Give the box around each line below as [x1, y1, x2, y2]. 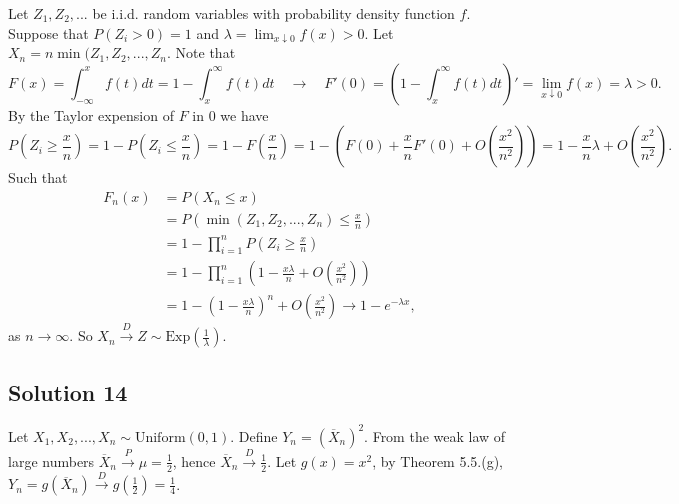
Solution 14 [8, 376, 128, 407]
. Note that [167, 42, 236, 63]
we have [220, 104, 269, 125]
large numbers [8, 450, 95, 471]
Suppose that [8, 22, 89, 43]
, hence [172, 450, 216, 471]
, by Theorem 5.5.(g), [372, 450, 504, 471]
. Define [230, 425, 278, 446]
